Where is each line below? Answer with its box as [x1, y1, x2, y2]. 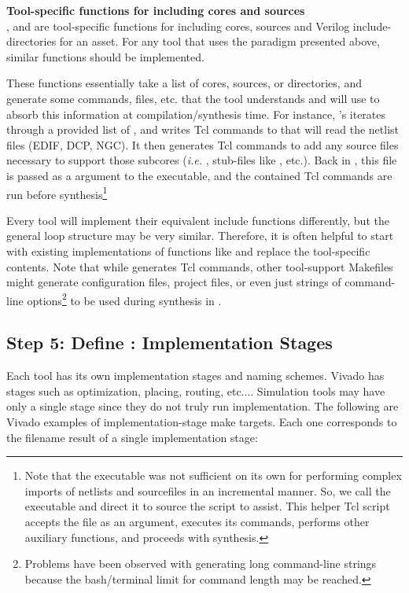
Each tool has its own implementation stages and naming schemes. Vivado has [6, 367, 385, 384]
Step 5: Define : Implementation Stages [6, 330, 333, 355]
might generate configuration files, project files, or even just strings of [6, 274, 341, 290]
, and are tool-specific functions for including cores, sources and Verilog [6, 17, 350, 34]
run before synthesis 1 [6, 183, 108, 202]
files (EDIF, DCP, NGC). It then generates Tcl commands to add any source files [6, 136, 399, 153]
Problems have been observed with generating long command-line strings [24, 555, 377, 572]
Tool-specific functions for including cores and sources [6, 2, 305, 18]
